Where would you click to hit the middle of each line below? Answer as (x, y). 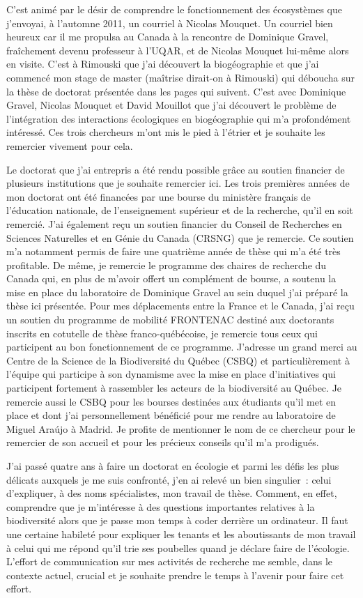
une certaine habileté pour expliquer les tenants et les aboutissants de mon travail (181, 534)
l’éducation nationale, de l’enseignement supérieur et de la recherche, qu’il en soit (180, 210)
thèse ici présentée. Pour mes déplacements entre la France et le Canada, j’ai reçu (180, 306)
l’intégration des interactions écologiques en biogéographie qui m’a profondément (179, 118)
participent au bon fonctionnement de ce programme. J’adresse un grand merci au (182, 347)
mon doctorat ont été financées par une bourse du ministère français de (159, 196)
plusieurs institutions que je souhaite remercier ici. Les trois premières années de (178, 183)
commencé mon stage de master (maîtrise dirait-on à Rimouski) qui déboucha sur (181, 77)
